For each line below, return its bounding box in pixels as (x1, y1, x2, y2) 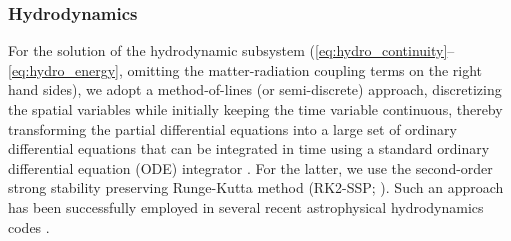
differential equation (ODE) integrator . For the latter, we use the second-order (8, 157, 493, 178)
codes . (8, 216, 50, 237)
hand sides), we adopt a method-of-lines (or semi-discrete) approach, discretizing (8, 79, 502, 100)
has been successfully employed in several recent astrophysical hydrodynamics (8, 196, 484, 217)
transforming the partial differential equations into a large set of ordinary (8, 118, 457, 139)
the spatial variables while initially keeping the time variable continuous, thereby (8, 99, 503, 119)
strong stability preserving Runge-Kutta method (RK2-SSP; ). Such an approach (8, 177, 504, 198)
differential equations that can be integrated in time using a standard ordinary (8, 138, 490, 159)
